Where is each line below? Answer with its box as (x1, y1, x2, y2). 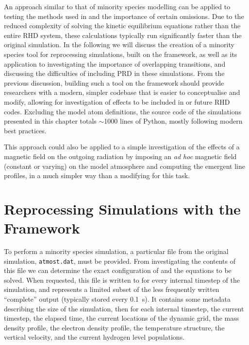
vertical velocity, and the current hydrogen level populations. (4, 332, 185, 342)
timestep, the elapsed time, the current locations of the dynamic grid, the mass (4, 313, 239, 323)
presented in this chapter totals (4, 116, 97, 126)
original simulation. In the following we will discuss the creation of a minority (4, 39, 234, 50)
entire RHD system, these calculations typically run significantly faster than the (4, 30, 242, 40)
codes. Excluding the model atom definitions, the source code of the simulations (4, 106, 242, 116)
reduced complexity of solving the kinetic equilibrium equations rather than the (4, 20, 241, 31)
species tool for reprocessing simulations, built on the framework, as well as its (4, 49, 237, 59)
